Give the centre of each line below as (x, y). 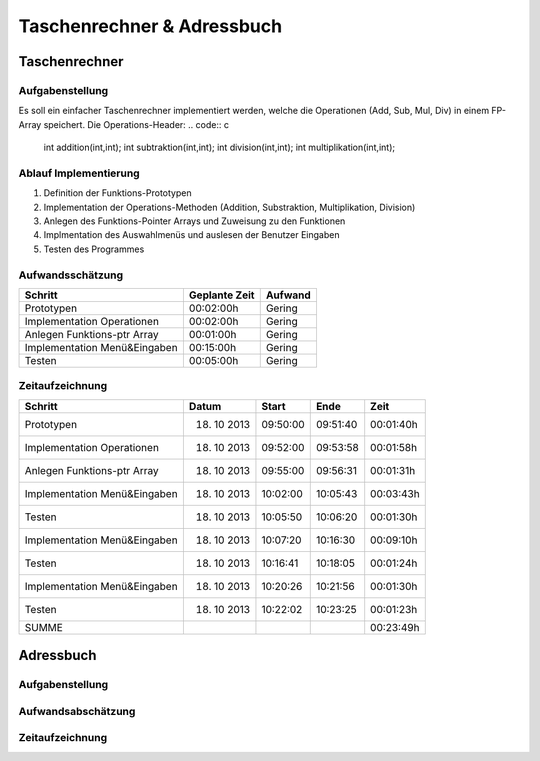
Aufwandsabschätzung (77, 711)
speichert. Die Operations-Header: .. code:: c (136, 124)
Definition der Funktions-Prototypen (117, 193)
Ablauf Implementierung (79, 173)
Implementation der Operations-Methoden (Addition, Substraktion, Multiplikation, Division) (229, 207)
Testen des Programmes (94, 249)
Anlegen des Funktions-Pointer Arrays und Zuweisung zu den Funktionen (194, 221)
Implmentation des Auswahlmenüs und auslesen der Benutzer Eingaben (191, 235)
